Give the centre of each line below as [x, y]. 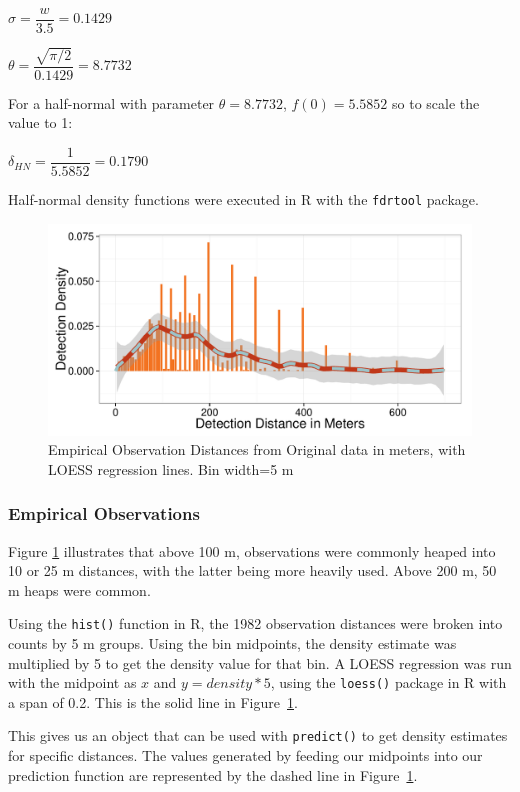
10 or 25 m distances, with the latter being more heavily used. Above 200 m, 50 [252, 570]
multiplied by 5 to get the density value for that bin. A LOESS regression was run [260, 662]
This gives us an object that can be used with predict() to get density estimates [258, 735]
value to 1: [40, 122]
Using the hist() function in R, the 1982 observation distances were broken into [255, 623]
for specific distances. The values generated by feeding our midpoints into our [245, 755]
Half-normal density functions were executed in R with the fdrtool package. [243, 198]
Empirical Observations [104, 513]
